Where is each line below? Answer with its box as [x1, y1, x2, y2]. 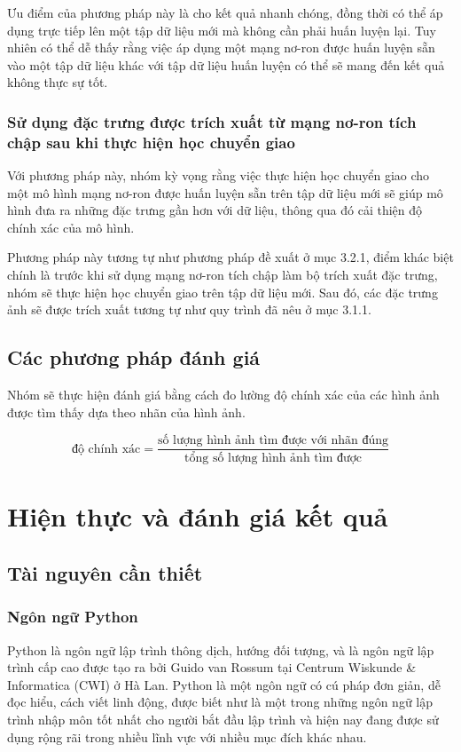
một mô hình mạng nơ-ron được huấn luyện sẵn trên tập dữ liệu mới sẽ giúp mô [7, 183, 443, 202]
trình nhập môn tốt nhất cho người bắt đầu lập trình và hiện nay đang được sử [7, 709, 439, 728]
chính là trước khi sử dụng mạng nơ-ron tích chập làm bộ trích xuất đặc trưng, [7, 265, 438, 284]
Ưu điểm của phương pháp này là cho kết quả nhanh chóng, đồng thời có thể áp [7, 4, 443, 21]
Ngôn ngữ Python [7, 606, 138, 628]
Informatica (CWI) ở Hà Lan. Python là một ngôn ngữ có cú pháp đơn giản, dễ [7, 675, 441, 693]
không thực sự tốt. [7, 73, 108, 91]
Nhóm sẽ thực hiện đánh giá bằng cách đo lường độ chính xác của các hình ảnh [7, 385, 440, 404]
